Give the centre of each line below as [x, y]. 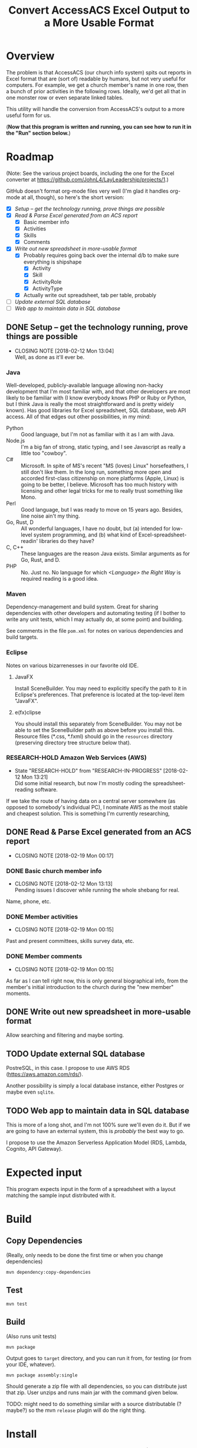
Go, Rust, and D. [41, 559]
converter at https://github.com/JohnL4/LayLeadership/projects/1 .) [88, 179]
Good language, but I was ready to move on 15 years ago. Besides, [102, 509]
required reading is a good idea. [60, 578]
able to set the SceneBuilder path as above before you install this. [94, 730]
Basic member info [46, 222]
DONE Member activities [42, 916]
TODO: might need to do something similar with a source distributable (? [94, 1404]
